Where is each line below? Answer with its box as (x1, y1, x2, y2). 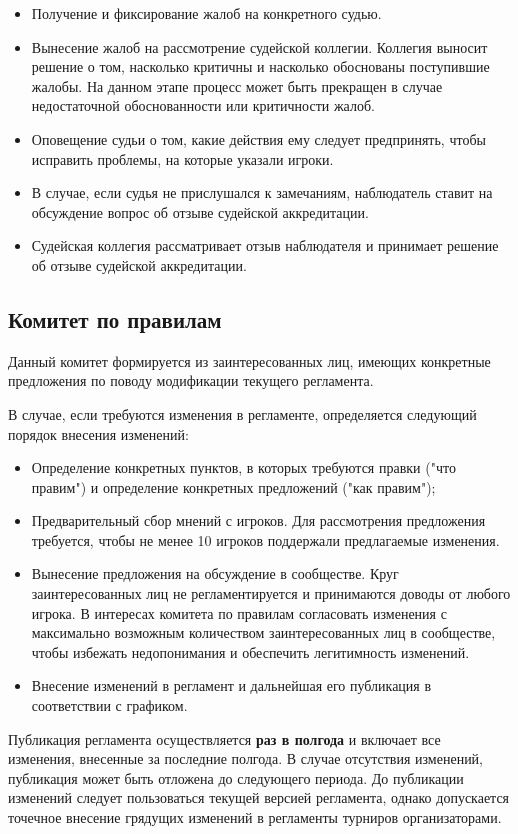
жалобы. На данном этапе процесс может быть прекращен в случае (31, 75, 443, 96)
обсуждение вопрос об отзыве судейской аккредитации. (31, 201, 369, 222)
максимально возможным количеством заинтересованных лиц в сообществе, (31, 622, 496, 643)
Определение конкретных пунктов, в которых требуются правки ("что (31, 457, 456, 478)
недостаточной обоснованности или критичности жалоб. (31, 95, 375, 116)
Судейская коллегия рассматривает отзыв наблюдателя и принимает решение (31, 235, 499, 256)
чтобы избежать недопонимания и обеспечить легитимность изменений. (31, 641, 470, 662)
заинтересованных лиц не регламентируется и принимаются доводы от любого (31, 583, 511, 604)
